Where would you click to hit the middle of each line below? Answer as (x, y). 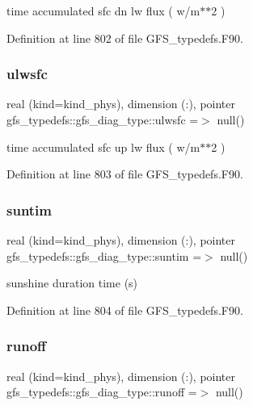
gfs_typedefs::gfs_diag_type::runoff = (102, 392)
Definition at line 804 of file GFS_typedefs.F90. (125, 310)
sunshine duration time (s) (72, 283)
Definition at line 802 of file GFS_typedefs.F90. (125, 38)
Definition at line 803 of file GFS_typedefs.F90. (125, 174)
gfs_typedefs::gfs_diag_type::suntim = (104, 255)
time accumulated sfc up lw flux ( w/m (103, 146)
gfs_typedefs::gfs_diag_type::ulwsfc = (103, 119)
